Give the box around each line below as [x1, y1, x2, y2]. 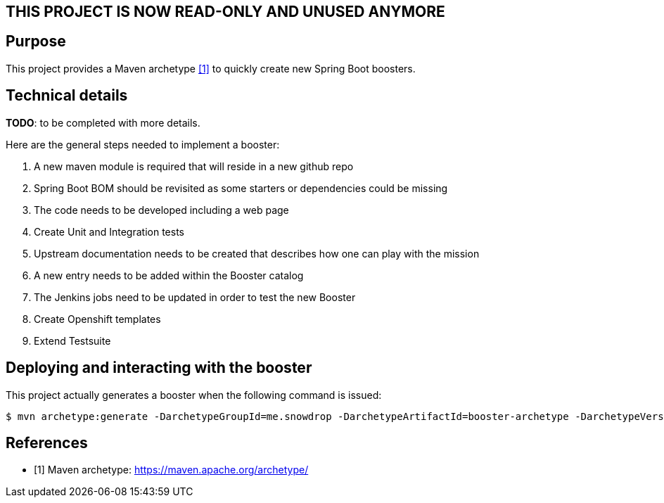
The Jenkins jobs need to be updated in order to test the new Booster [34, 291, 356, 303]
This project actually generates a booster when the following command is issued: [6, 388, 382, 401]
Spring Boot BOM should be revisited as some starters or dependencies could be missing [34, 182, 448, 194]
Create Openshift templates [34, 312, 161, 325]
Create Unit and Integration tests [34, 225, 184, 238]
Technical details [6, 87, 128, 105]
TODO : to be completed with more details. [6, 116, 200, 129]
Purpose [6, 32, 66, 51]
